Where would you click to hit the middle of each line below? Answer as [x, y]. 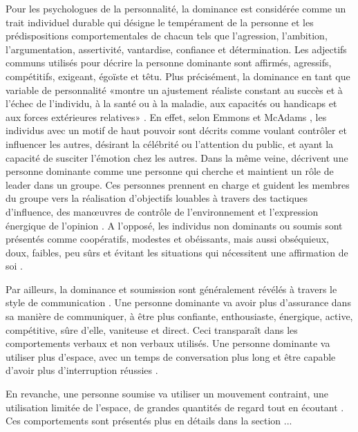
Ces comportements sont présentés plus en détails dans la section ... [149, 421]
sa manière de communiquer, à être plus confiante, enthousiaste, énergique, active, [179, 316]
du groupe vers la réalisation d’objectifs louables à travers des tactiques [157, 198]
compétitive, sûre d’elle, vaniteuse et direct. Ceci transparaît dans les [152, 329]
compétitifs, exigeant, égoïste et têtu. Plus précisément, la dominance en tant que [178, 76]
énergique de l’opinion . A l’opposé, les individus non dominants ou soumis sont [174, 225]
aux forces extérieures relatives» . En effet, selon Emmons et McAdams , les [166, 116]
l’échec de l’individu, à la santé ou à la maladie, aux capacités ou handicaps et [171, 103]
